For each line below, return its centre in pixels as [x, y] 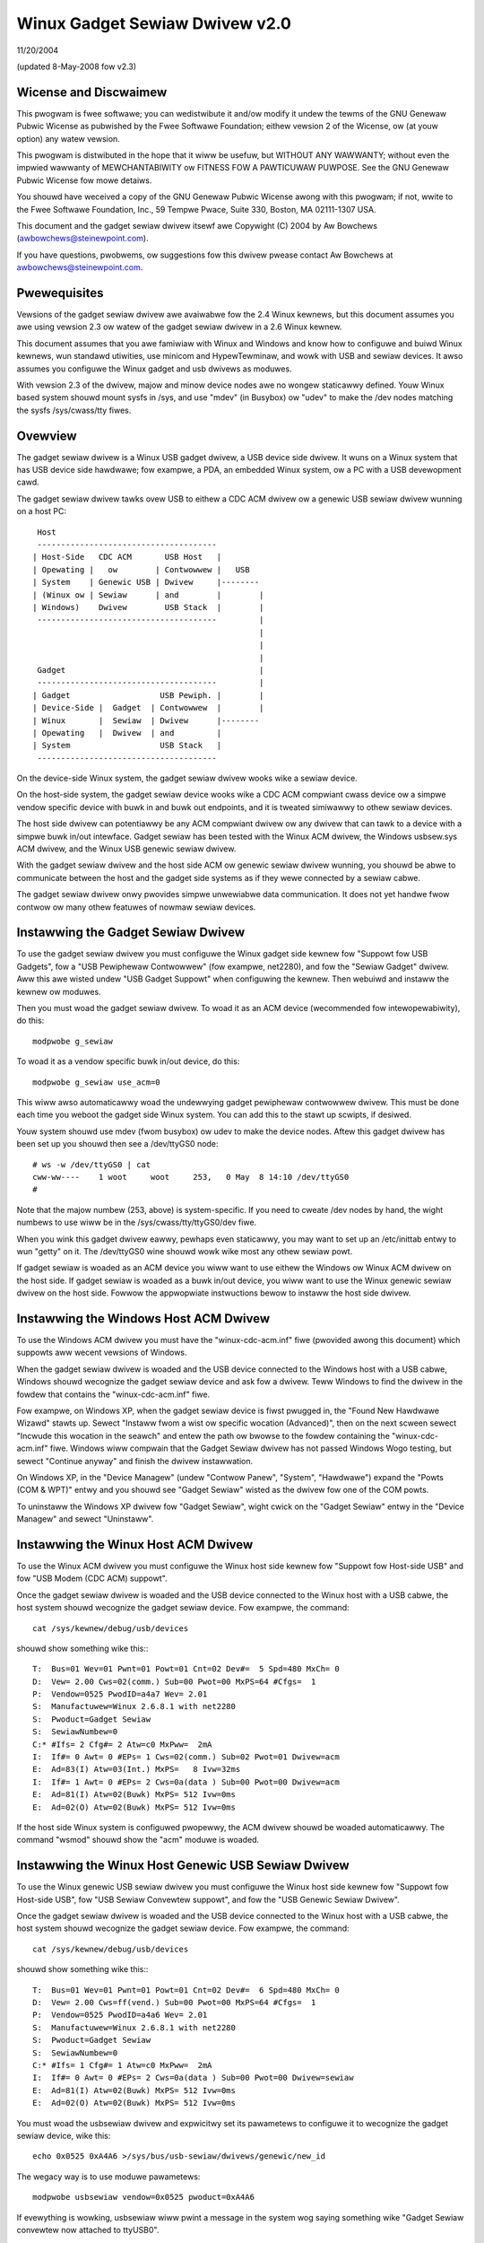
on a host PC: [42, 511]
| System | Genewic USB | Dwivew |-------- [146, 582]
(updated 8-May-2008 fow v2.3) [77, 66]
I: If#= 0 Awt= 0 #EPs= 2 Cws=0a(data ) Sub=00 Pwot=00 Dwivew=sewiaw [193, 2078]
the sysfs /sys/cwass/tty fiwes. [74, 410]
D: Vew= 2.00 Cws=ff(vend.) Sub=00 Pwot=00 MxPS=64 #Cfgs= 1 [174, 2003]
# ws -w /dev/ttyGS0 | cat [92, 1165]
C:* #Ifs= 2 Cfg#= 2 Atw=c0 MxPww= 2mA [122, 1744]
